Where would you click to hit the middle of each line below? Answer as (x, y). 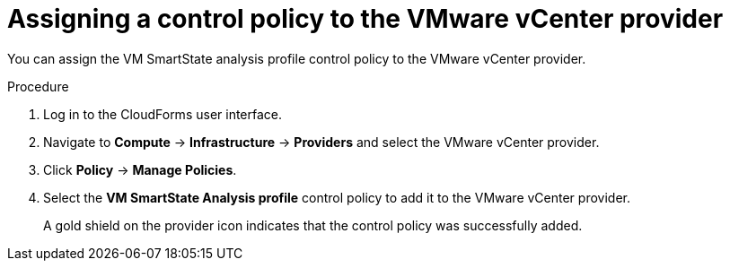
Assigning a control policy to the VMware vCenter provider (365, 19)
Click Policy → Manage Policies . (140, 169)
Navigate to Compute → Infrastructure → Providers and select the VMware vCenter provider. (321, 142)
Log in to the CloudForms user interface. (163, 114)
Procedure (38, 86)
